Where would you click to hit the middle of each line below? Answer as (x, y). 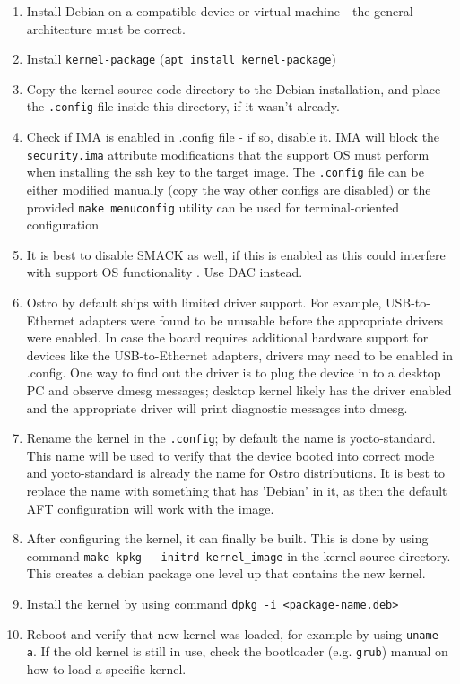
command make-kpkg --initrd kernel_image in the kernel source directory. (239, 555)
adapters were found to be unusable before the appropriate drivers (261, 320)
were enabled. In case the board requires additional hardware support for (227, 338)
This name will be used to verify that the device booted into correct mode (230, 455)
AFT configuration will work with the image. (150, 508)
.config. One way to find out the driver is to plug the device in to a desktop (234, 372)
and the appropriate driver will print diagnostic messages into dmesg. (217, 407)
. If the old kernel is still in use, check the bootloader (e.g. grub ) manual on (240, 651)
